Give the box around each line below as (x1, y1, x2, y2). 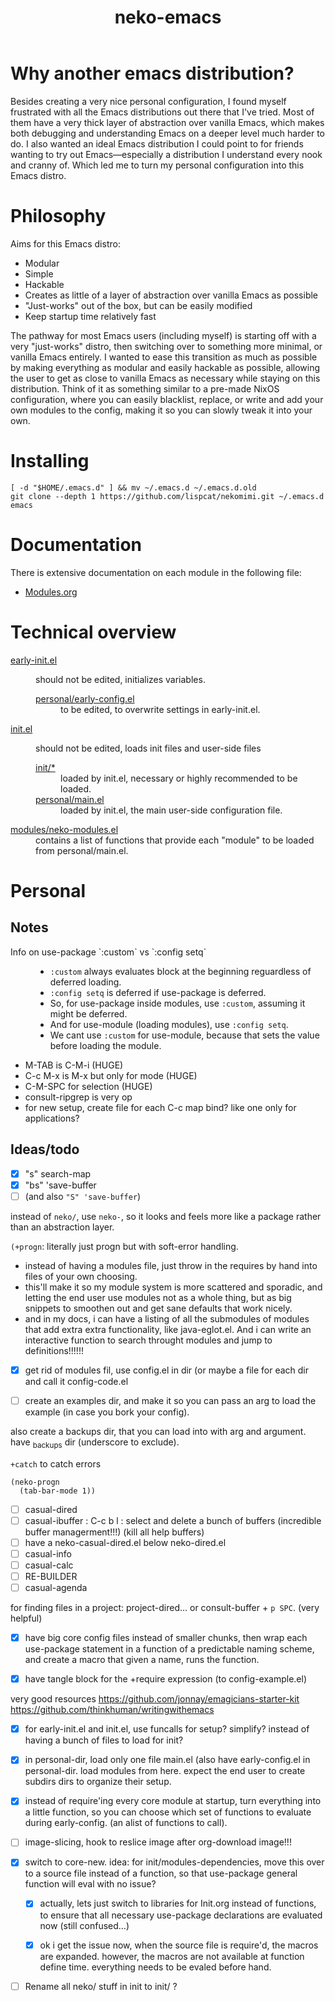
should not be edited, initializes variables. (35, 673, 206, 685)
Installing (10, 450, 90, 473)
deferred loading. (49, 976, 122, 988)
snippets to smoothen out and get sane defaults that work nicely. (24, 1302, 293, 1314)
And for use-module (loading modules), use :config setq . (49, 1018, 289, 1030)
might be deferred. (49, 1007, 128, 1020)
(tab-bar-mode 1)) (19, 1486, 97, 1496)
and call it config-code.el (24, 1375, 129, 1387)
